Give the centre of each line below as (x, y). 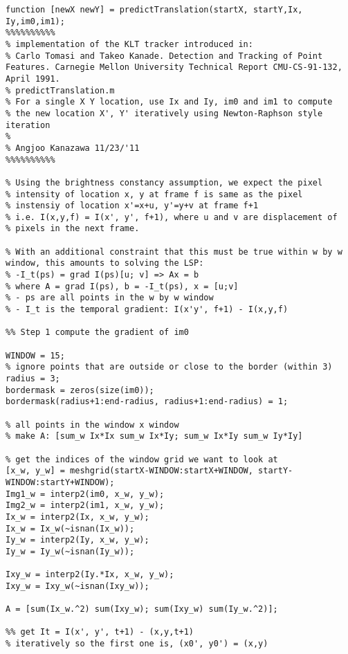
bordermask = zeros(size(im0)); (80, 390)
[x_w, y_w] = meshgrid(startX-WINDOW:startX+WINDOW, (129, 471)
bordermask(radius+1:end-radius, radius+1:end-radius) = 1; (147, 402)
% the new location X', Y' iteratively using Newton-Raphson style (164, 113)
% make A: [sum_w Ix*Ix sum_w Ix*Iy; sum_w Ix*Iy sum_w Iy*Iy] (154, 436)
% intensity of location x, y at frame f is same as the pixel (154, 194)
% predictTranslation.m (60, 90)
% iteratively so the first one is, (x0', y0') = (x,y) (137, 644)
